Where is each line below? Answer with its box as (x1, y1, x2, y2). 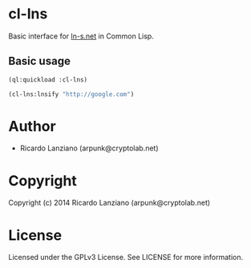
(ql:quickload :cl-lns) (8, 75, 88, 84)
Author (8, 117, 56, 135)
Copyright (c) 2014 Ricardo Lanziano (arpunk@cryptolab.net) (8, 198, 211, 208)
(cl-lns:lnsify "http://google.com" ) (8, 90, 135, 98)
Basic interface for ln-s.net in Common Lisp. (8, 31, 154, 41)
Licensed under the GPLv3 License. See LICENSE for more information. (8, 253, 244, 262)
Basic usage (8, 54, 71, 68)
